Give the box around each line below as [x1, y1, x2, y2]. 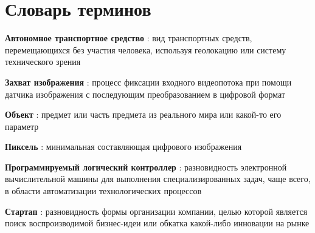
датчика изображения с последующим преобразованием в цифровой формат [5, 87, 285, 100]
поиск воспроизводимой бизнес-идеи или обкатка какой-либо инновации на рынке [5, 217, 310, 229]
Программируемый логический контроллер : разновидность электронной [5, 160, 287, 173]
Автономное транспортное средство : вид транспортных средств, [5, 32, 252, 44]
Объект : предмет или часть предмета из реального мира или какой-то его [5, 108, 282, 121]
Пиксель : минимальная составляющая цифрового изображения [5, 140, 242, 153]
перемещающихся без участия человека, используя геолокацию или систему [5, 43, 286, 56]
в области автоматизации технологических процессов [5, 184, 202, 197]
